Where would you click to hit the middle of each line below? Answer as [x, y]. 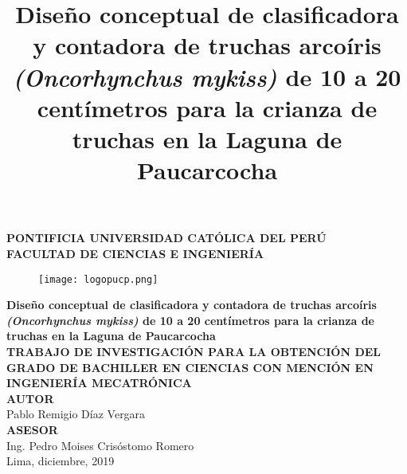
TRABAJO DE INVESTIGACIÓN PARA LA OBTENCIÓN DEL [194, 351]
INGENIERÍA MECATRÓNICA [99, 383]
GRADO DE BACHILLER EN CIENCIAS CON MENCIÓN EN [190, 367]
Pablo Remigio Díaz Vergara [76, 414]
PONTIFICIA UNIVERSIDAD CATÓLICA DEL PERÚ [166, 238]
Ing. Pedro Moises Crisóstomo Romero [100, 445]
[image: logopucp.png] [98, 279]
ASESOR [32, 429]
